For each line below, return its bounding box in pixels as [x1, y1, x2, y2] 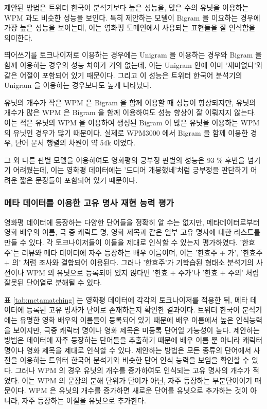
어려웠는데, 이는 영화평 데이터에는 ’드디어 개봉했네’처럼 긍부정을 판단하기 [13, 164, 248, 175]
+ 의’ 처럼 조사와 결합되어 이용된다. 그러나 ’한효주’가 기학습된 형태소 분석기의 [4, 257, 254, 268]
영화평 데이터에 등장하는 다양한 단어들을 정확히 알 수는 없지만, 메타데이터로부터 [4, 216, 260, 227]
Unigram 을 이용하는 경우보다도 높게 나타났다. [4, 80, 152, 90]
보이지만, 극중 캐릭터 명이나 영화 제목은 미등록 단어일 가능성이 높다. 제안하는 [13, 324, 260, 335]
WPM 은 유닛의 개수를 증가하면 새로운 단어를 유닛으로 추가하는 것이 [28, 385, 248, 396]
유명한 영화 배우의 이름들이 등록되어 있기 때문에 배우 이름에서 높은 [20, 314, 234, 325]
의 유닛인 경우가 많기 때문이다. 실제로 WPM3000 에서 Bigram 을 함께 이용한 [4, 127, 248, 138]
